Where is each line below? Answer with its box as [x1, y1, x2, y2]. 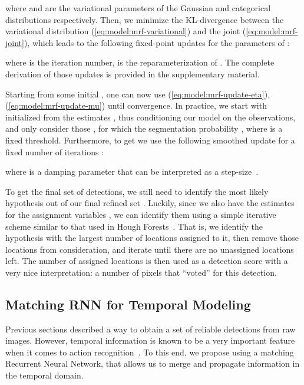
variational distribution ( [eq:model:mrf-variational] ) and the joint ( [5, 25, 246, 37]
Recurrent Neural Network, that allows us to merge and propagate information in [5, 357, 300, 370]
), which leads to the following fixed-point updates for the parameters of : [24, 36, 290, 48]
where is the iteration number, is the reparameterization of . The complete [5, 56, 275, 68]
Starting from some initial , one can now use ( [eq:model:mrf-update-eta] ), [5, 87, 270, 100]
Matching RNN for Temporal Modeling [5, 295, 251, 313]
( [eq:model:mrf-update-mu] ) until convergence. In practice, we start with [5, 99, 267, 112]
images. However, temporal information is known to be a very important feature [5, 334, 295, 347]
